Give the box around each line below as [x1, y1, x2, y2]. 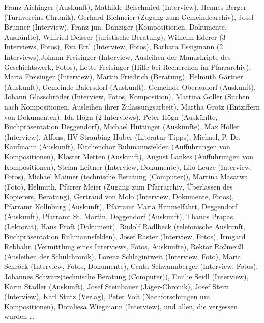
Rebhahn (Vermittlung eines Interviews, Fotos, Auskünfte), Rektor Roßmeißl [4, 241, 244, 252]
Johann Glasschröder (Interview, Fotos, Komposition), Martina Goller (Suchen [4, 91, 250, 102]
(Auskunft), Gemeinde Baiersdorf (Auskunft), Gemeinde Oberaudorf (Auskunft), [4, 81, 256, 92]
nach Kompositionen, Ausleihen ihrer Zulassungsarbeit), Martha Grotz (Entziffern [4, 101, 260, 112]
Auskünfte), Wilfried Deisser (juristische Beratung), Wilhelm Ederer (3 [4, 31, 226, 42]
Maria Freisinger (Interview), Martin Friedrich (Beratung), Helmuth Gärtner [4, 71, 243, 82]
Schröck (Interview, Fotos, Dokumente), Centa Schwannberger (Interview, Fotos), [4, 261, 258, 272]
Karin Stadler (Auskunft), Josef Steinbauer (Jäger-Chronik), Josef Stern [4, 281, 229, 291]
